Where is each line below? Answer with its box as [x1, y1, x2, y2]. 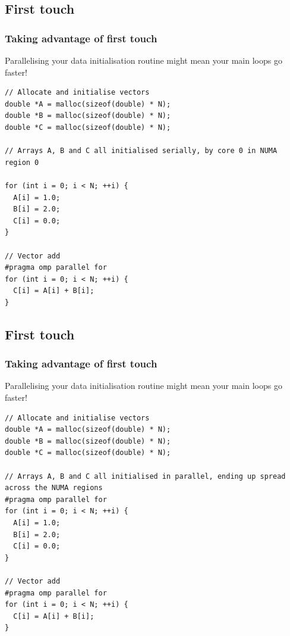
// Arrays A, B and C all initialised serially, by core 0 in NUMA [5, 146, 278, 155]
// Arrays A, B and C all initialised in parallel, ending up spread [5, 472, 286, 481]
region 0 [5, 158, 39, 167]
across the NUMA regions [5, 484, 103, 492]
